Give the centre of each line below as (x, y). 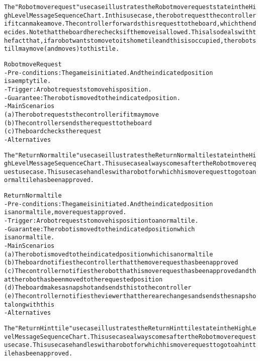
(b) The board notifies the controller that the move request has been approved (121, 263)
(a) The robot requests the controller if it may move (81, 114)
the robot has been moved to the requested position (87, 279)
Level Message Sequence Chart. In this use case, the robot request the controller (134, 15)
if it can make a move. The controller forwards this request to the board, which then (128, 24)
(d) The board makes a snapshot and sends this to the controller (98, 288)
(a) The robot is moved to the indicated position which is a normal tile (109, 254)
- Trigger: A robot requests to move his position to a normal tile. (101, 221)
